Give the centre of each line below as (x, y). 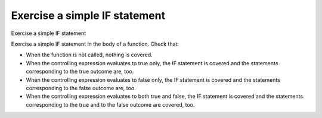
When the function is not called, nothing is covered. (89, 55)
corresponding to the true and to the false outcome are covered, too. (110, 104)
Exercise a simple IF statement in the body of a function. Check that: (95, 44)
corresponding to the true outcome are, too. (80, 72)
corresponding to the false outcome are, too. (81, 88)
